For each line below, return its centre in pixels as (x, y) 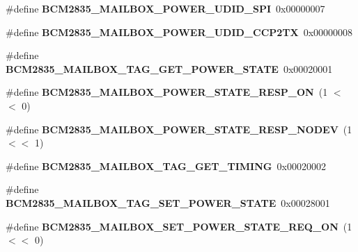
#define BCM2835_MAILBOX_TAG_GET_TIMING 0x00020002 (166, 166)
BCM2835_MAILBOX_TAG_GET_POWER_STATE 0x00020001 (169, 68)
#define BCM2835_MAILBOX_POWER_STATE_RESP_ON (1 (167, 92)
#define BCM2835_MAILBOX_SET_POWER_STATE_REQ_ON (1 (179, 226)
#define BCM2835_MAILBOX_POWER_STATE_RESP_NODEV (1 (179, 129)
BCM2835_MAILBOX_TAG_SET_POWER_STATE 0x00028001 (168, 202)
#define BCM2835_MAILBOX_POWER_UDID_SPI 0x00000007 (165, 8)
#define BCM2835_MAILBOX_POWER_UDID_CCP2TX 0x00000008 (179, 32)
